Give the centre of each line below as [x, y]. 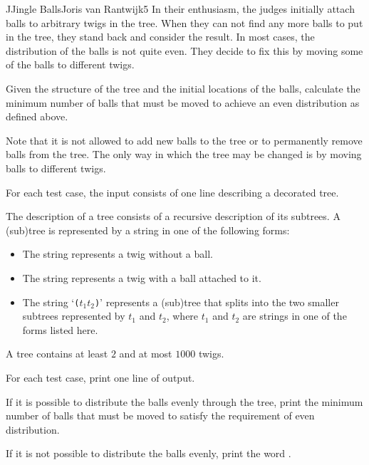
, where [182, 316]
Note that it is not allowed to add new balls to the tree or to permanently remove [184, 140]
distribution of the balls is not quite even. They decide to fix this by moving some [184, 50]
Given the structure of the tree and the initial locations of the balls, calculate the [183, 88]
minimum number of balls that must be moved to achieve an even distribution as [183, 102]
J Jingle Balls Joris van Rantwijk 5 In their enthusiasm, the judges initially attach [180, 9]
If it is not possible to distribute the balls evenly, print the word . [149, 453]
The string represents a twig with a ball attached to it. [142, 277]
